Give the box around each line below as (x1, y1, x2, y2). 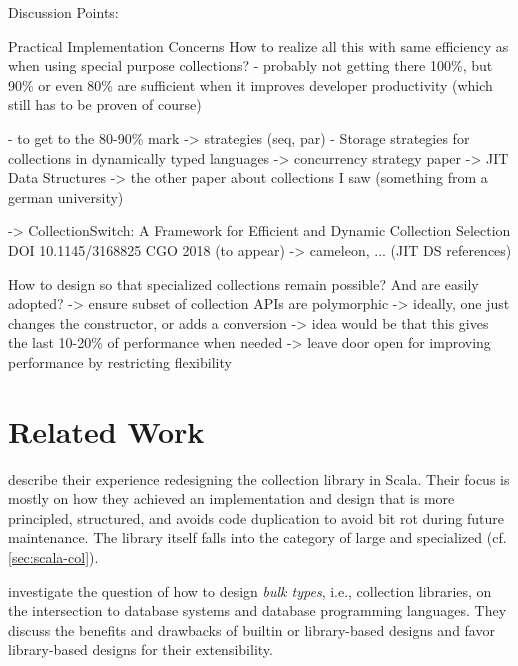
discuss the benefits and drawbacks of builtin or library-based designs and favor (8, 619, 495, 640)
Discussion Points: (8, 2, 119, 22)
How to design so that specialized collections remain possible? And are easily (8, 273, 479, 294)
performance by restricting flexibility (8, 351, 232, 372)
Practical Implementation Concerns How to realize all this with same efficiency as (8, 35, 509, 56)
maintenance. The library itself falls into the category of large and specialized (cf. (8, 527, 507, 548)
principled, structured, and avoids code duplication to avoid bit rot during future (8, 507, 504, 528)
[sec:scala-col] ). (8, 547, 99, 567)
